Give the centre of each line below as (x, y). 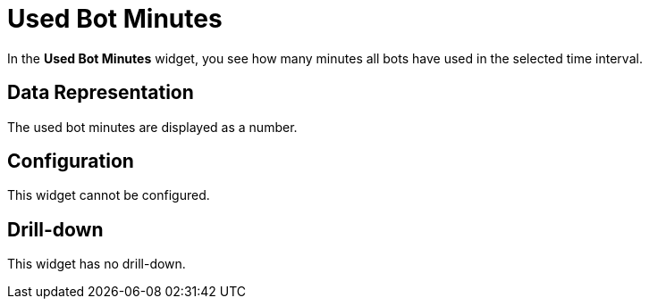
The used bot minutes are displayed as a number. (152, 127)
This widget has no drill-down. (97, 264)
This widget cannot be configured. (109, 195)
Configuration (71, 161)
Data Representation (101, 93)
